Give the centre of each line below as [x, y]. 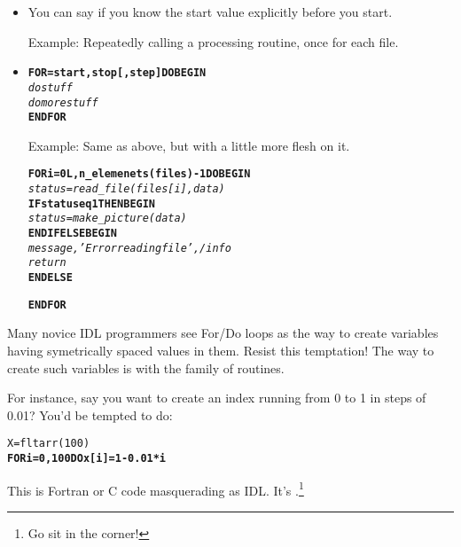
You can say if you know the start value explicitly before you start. [210, 12]
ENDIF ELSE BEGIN [73, 234]
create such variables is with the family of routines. [146, 367]
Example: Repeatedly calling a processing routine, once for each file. [213, 41]
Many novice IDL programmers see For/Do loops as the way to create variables [223, 333]
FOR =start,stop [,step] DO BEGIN [117, 73]
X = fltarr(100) [49, 444]
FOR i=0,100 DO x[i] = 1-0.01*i [87, 458]
